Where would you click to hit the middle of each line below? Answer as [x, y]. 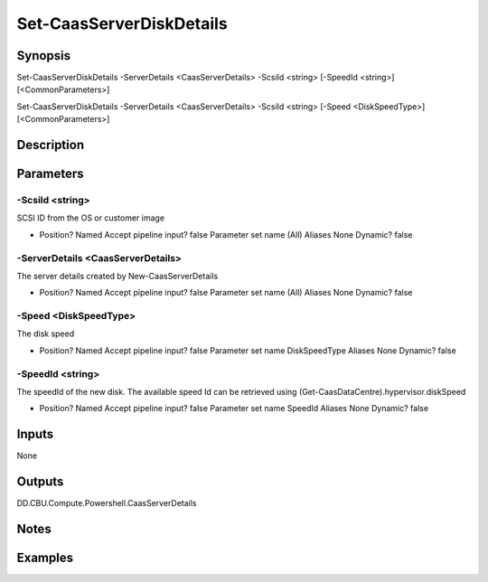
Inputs [35, 434]
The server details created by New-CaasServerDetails [117, 276]
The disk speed [46, 333]
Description [51, 145]
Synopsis [44, 56]
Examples [45, 558]
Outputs [40, 482]
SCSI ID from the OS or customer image [91, 218]
